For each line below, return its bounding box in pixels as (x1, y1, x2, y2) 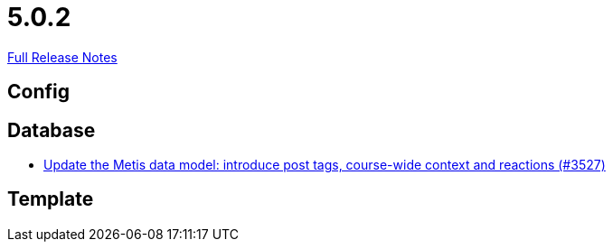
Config (7, 80, 70, 104)
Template (7, 188, 94, 211)
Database (7, 118, 96, 142)
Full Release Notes (7, 49, 118, 65)
